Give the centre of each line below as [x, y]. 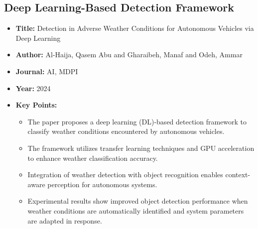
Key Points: [36, 105]
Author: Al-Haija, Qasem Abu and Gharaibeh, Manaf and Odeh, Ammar [129, 55]
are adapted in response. [65, 220]
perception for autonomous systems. [102, 184]
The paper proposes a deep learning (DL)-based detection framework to [137, 121]
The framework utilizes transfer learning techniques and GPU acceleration [141, 148]
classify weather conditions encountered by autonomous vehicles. [126, 131]
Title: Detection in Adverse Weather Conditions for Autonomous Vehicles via [135, 28]
